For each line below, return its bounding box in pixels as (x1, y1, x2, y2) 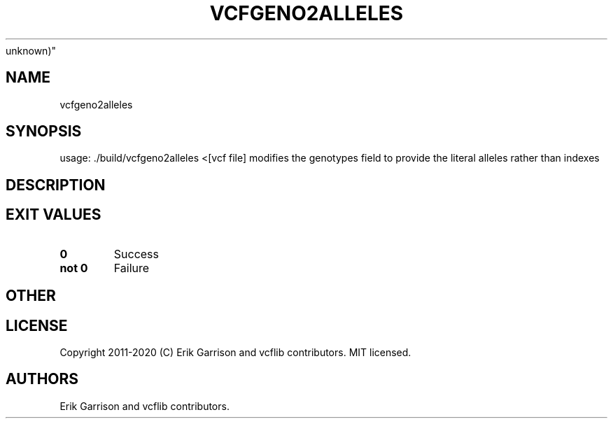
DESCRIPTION (6, 176, 106, 194)
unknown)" (6, 44, 57, 57)
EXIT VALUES (6, 206, 101, 224)
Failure (113, 260, 150, 275)
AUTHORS (6, 370, 79, 388)
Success (113, 246, 160, 261)
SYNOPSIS (6, 122, 82, 141)
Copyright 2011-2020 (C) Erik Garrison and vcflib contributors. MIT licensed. (59, 346, 411, 358)
